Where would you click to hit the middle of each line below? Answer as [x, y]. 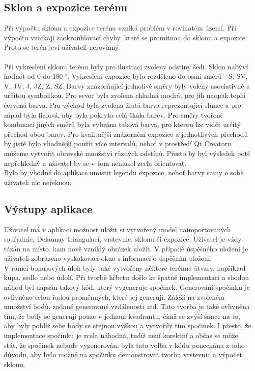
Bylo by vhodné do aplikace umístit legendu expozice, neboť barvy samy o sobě [124, 172]
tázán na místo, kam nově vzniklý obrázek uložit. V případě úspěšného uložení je [126, 248]
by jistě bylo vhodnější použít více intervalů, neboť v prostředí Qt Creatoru [118, 143]
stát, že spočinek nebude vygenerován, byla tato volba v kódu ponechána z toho [124, 345]
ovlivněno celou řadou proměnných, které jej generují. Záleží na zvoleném [114, 296]
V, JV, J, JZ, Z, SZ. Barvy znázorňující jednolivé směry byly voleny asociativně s [127, 85]
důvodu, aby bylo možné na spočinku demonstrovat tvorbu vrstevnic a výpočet [123, 355]
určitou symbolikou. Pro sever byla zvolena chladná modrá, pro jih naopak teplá [125, 95]
